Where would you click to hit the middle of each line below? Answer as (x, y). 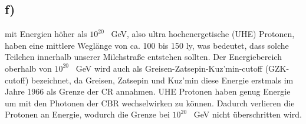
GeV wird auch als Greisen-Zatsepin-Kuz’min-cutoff (169, 68)
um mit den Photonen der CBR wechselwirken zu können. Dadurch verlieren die (150, 103)
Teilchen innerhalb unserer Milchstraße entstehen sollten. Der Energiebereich (143, 57)
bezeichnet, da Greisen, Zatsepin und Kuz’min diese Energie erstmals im (162, 80)
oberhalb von (28, 68)
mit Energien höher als (46, 34)
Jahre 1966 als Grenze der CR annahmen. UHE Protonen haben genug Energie (148, 91)
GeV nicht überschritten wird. (248, 114)
